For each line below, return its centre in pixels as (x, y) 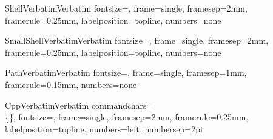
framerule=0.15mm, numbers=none (71, 84)
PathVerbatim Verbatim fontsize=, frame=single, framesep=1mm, (126, 73)
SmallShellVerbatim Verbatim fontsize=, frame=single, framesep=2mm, (137, 40)
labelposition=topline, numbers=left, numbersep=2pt (104, 128)
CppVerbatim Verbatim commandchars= (79, 105)
